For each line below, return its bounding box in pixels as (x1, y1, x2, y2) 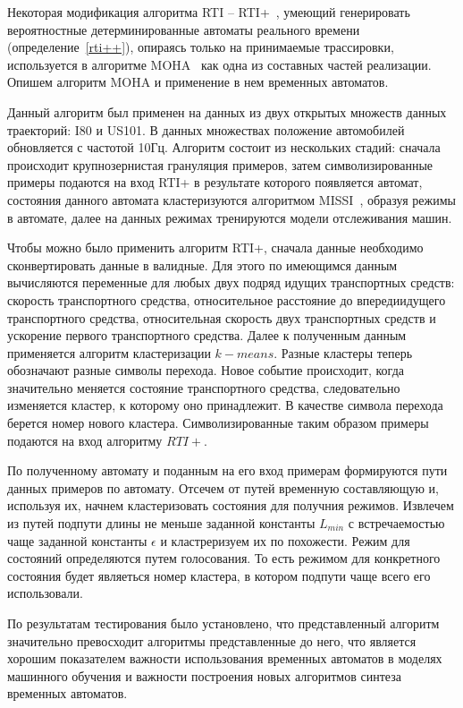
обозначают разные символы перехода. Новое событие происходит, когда (7, 361, 405, 380)
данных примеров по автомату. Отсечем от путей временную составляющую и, (7, 478, 439, 497)
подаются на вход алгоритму (7, 431, 163, 449)
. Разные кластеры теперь (274, 343, 413, 362)
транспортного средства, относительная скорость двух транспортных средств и (7, 308, 436, 327)
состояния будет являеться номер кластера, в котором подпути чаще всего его (7, 566, 431, 584)
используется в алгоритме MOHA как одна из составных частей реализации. (7, 55, 432, 73)
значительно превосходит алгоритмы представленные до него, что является (7, 631, 417, 650)
